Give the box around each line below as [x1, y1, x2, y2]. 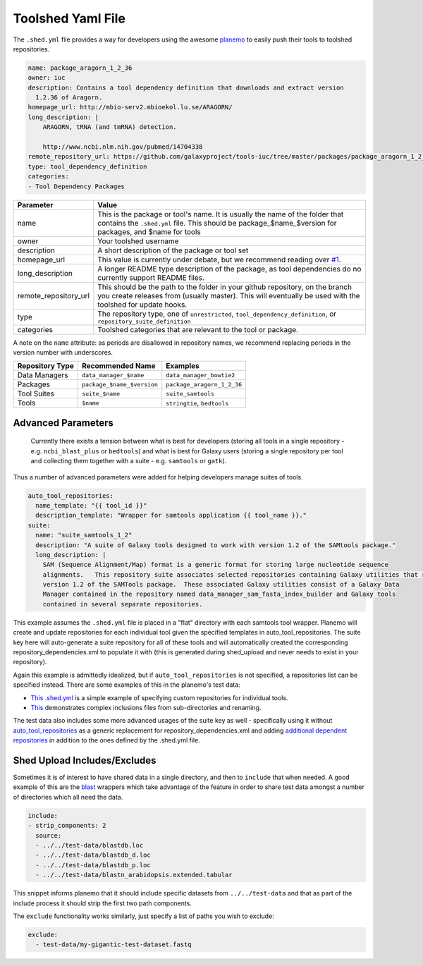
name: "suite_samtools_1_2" [35, 531, 133, 539]
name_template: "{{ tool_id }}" [35, 501, 147, 509]
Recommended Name [81, 361, 156, 371]
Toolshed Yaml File [13, 11, 126, 26]
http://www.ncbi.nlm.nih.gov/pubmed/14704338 [42, 143, 203, 151]
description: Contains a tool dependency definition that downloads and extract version [27, 83, 345, 92]
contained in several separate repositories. [42, 600, 203, 608]
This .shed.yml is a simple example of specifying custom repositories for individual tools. [30, 693, 288, 702]
